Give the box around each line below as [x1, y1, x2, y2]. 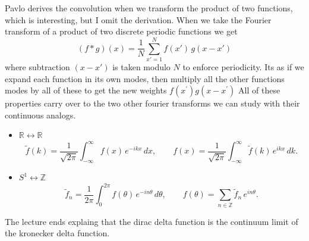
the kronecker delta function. [5, 227, 110, 239]
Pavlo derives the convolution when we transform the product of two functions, [5, 2, 293, 14]
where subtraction [5, 60, 70, 73]
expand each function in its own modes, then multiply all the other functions [5, 72, 285, 84]
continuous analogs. [5, 108, 76, 121]
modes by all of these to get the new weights [5, 84, 167, 96]
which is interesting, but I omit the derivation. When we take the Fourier [5, 13, 272, 26]
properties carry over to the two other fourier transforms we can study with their [5, 97, 300, 109]
